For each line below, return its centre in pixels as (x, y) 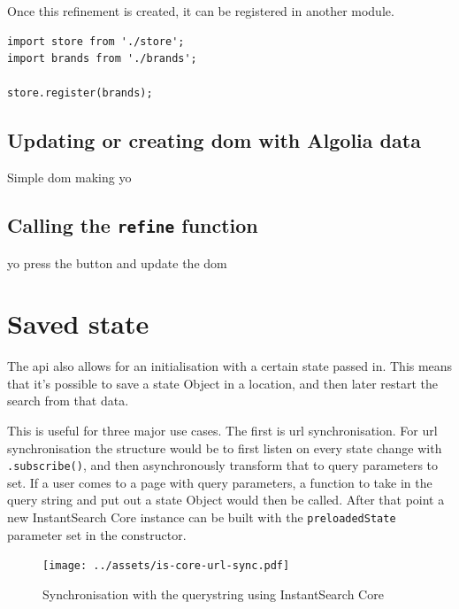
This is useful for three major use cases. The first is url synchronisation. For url (222, 431)
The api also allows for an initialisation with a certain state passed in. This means (230, 366)
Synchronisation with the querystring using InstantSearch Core (213, 594)
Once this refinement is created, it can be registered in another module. (201, 11)
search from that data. (68, 401)
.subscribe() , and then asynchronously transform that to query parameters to (223, 465)
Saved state (78, 324)
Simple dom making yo (69, 177)
